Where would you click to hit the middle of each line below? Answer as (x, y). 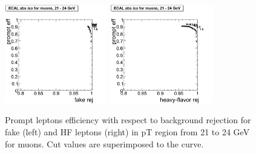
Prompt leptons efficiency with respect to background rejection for (128, 120)
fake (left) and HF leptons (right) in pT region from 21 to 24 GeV (127, 131)
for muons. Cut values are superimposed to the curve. (104, 143)
